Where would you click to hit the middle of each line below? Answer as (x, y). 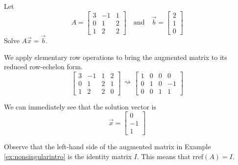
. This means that (164, 156)
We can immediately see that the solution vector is (80, 106)
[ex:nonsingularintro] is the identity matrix (68, 156)
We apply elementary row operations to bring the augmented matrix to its (116, 57)
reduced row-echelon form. (43, 67)
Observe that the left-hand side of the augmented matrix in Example (107, 147)
